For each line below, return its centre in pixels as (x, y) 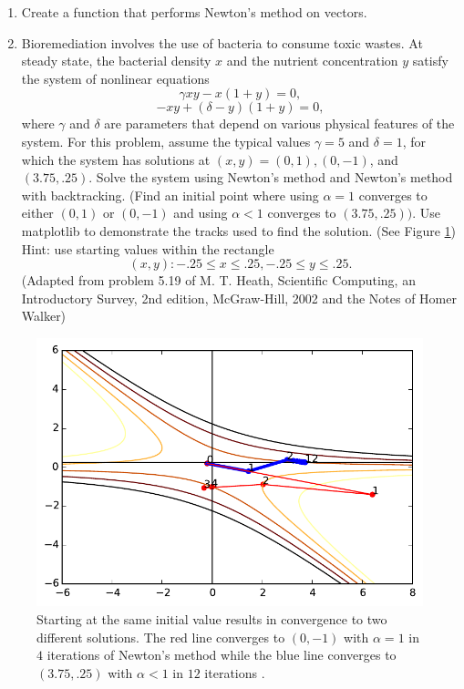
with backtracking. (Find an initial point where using (170, 195)
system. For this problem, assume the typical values (166, 141)
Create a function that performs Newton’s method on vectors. (194, 12)
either (37, 213)
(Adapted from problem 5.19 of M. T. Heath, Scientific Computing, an (218, 280)
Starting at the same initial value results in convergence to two (212, 618)
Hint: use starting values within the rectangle (148, 248)
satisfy (430, 61)
